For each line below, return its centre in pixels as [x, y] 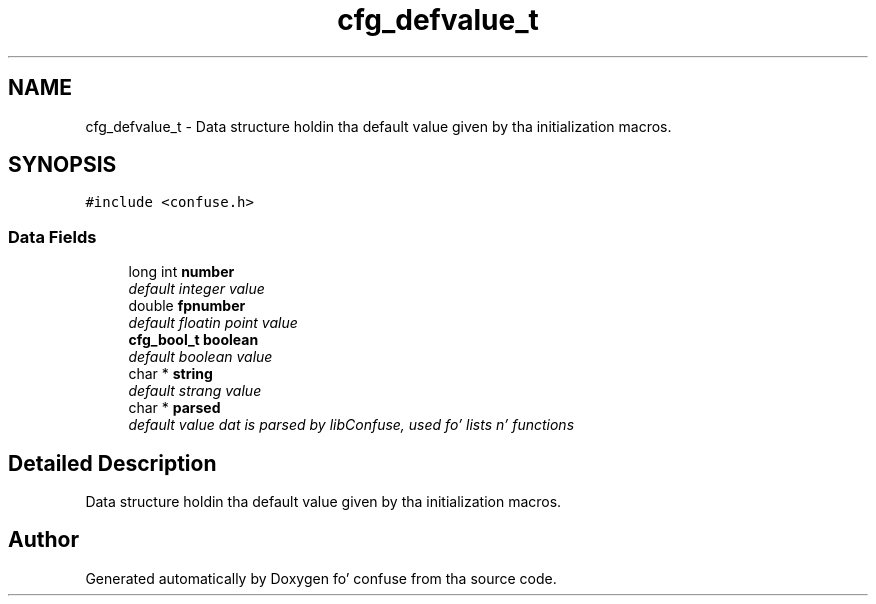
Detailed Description [112, 463]
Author [43, 540]
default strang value [195, 391]
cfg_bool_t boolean [193, 340]
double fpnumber [187, 306]
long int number [181, 272]
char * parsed [174, 408]
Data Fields [52, 236]
